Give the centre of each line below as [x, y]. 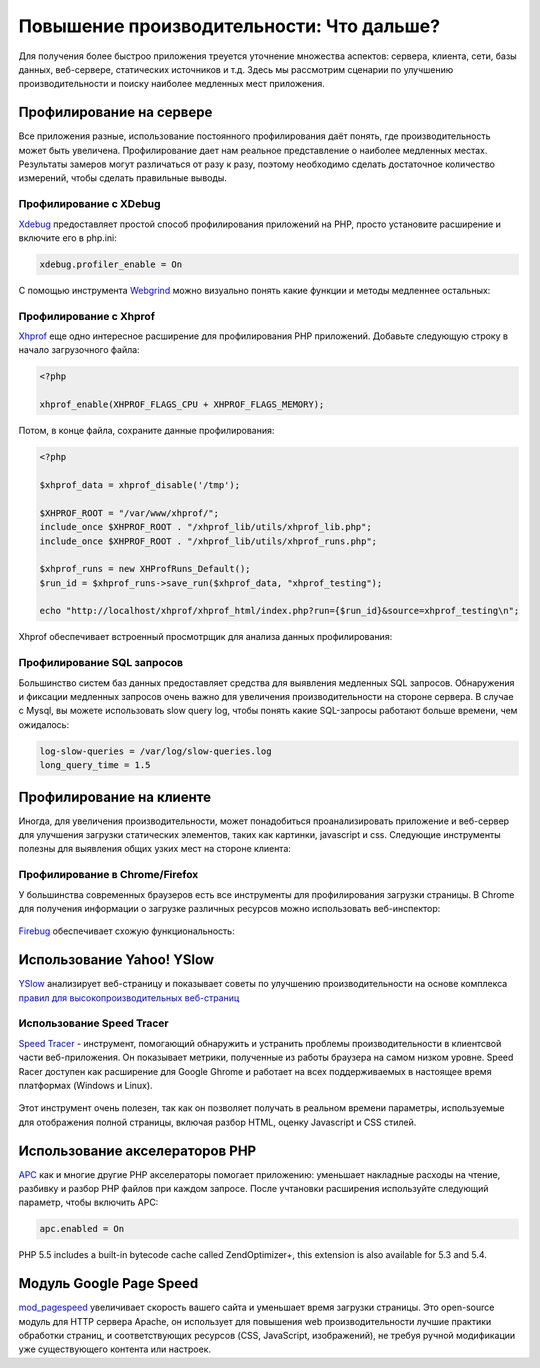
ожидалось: [44, 724]
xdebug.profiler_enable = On [111, 264]
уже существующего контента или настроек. [115, 1349]
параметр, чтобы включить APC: [88, 1202]
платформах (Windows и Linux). [86, 1085]
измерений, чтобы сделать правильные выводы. [122, 178]
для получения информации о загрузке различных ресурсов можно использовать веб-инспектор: [229, 908]
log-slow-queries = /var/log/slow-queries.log [155, 751]
